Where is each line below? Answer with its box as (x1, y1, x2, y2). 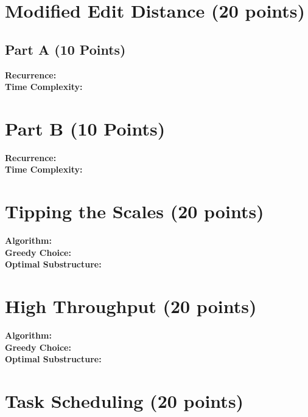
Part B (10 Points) (5, 115, 166, 140)
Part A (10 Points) (5, 40, 126, 58)
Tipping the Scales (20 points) (5, 199, 264, 224)
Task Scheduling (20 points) (5, 388, 244, 413)
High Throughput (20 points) (5, 294, 257, 319)
